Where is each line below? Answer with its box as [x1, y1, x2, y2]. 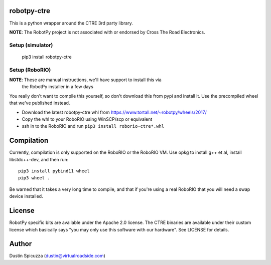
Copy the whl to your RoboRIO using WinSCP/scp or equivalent [22, 116, 153, 122]
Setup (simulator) [9, 42, 53, 49]
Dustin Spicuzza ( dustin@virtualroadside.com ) [9, 253, 105, 259]
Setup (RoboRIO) [9, 66, 51, 73]
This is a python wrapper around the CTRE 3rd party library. [9, 20, 133, 26]
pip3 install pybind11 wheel [18, 168, 90, 174]
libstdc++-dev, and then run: [9, 156, 69, 162]
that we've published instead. [9, 100, 70, 106]
